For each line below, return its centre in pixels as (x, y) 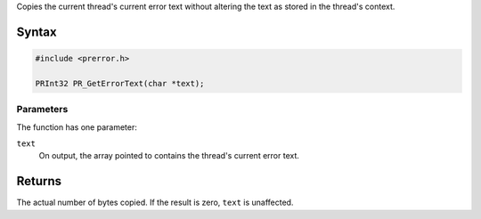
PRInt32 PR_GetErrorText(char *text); (120, 83)
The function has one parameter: (77, 127)
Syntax (37, 32)
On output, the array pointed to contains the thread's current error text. (169, 156)
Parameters (42, 109)
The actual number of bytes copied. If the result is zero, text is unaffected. (155, 203)
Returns (39, 181)
